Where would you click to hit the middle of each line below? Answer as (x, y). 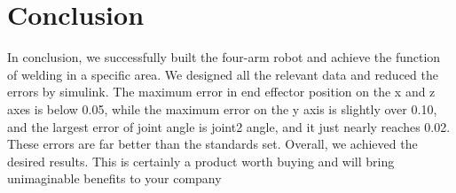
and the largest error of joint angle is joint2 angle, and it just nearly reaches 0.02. (229, 126)
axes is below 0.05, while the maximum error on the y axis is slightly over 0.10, (222, 108)
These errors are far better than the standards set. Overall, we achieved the (212, 144)
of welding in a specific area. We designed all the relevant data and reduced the (223, 74)
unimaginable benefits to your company (114, 178)
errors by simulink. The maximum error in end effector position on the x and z (221, 92)
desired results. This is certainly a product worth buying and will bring (201, 161)
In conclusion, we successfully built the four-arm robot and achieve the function (224, 57)
